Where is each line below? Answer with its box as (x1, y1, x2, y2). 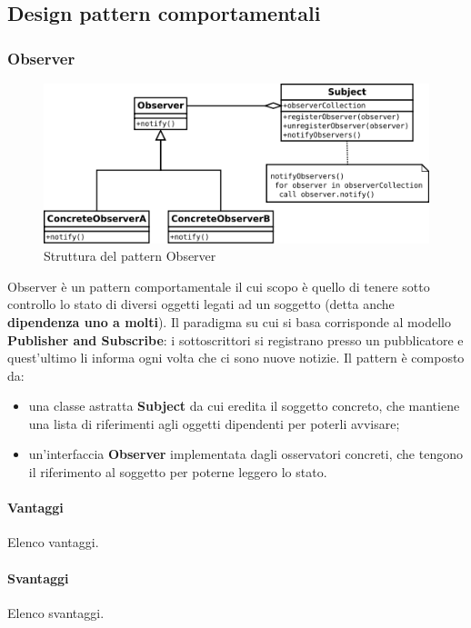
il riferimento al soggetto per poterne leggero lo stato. (28, 463, 327, 482)
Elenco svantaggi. (7, 603, 105, 622)
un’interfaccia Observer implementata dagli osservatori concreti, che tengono (28, 444, 463, 464)
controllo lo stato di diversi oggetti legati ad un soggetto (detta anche (7, 294, 395, 314)
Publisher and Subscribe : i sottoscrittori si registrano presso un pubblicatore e (7, 330, 464, 349)
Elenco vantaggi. (7, 533, 99, 552)
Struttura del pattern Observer (44, 246, 216, 265)
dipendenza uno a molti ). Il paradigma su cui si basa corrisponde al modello (7, 312, 451, 331)
